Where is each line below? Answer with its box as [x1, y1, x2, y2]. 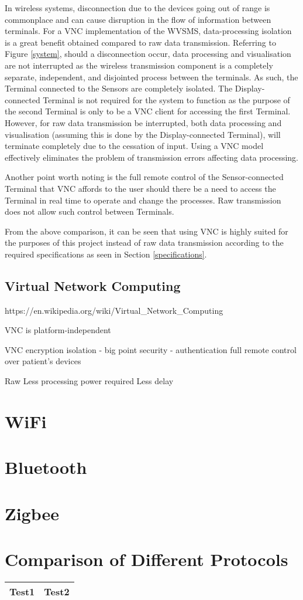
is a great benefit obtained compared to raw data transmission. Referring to [5, 36, 276, 48]
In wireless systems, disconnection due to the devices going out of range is [5, 2, 270, 13]
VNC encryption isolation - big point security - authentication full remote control [5, 343, 297, 355]
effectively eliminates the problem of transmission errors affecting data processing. [5, 151, 299, 163]
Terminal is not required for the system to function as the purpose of [43, 93, 290, 106]
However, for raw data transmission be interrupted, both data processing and [5, 116, 282, 128]
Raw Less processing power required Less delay [5, 375, 174, 387]
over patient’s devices [5, 355, 81, 367]
